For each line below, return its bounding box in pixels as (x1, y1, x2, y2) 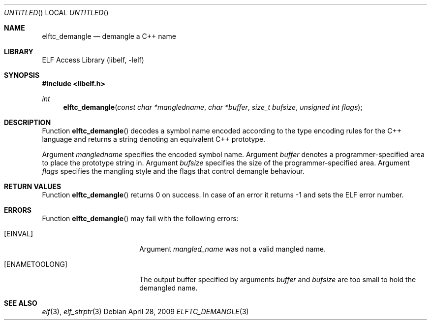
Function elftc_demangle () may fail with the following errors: (42, 214, 239, 223)
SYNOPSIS (4, 71, 40, 79)
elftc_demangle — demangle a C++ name (42, 32, 176, 40)
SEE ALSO (4, 299, 37, 307)
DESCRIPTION (4, 118, 51, 127)
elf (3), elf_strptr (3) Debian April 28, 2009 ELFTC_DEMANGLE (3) (42, 307, 249, 316)
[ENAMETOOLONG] (4, 260, 68, 268)
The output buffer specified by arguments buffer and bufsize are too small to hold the (139, 275, 416, 284)
